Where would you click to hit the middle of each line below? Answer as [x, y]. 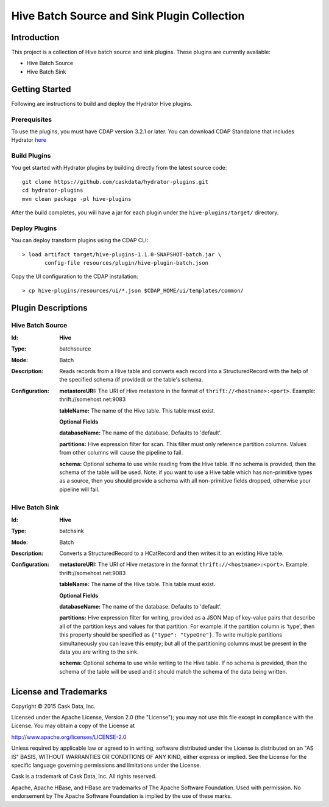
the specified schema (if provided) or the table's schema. [131, 380]
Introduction [35, 37]
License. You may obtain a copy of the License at [73, 726]
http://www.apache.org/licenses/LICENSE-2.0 [69, 737]
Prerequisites [31, 119]
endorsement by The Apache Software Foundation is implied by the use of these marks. [122, 796]
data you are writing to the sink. [99, 652]
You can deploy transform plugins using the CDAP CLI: [80, 240]
